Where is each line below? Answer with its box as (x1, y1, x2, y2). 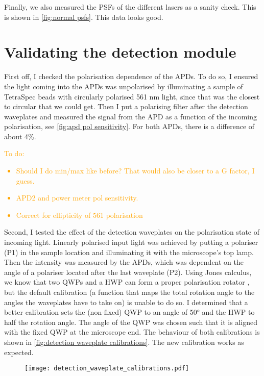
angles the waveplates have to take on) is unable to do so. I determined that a (4, 296, 248, 307)
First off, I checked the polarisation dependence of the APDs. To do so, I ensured (4, 71, 258, 82)
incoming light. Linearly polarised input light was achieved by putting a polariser (4, 237, 258, 247)
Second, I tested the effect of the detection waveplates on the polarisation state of (4, 227, 260, 237)
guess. (16, 175, 35, 186)
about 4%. (4, 131, 36, 141)
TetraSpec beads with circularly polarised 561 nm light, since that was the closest (4, 91, 260, 102)
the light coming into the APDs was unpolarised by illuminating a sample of (4, 81, 243, 91)
